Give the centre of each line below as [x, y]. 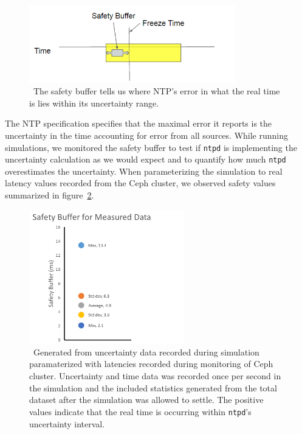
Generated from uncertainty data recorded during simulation [146, 352]
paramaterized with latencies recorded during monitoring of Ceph [151, 364]
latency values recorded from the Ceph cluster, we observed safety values [140, 183]
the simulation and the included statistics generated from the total [153, 387]
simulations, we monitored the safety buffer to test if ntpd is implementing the [151, 147]
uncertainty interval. [67, 423]
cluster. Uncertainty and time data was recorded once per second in [155, 376]
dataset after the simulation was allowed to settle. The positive [146, 400]
